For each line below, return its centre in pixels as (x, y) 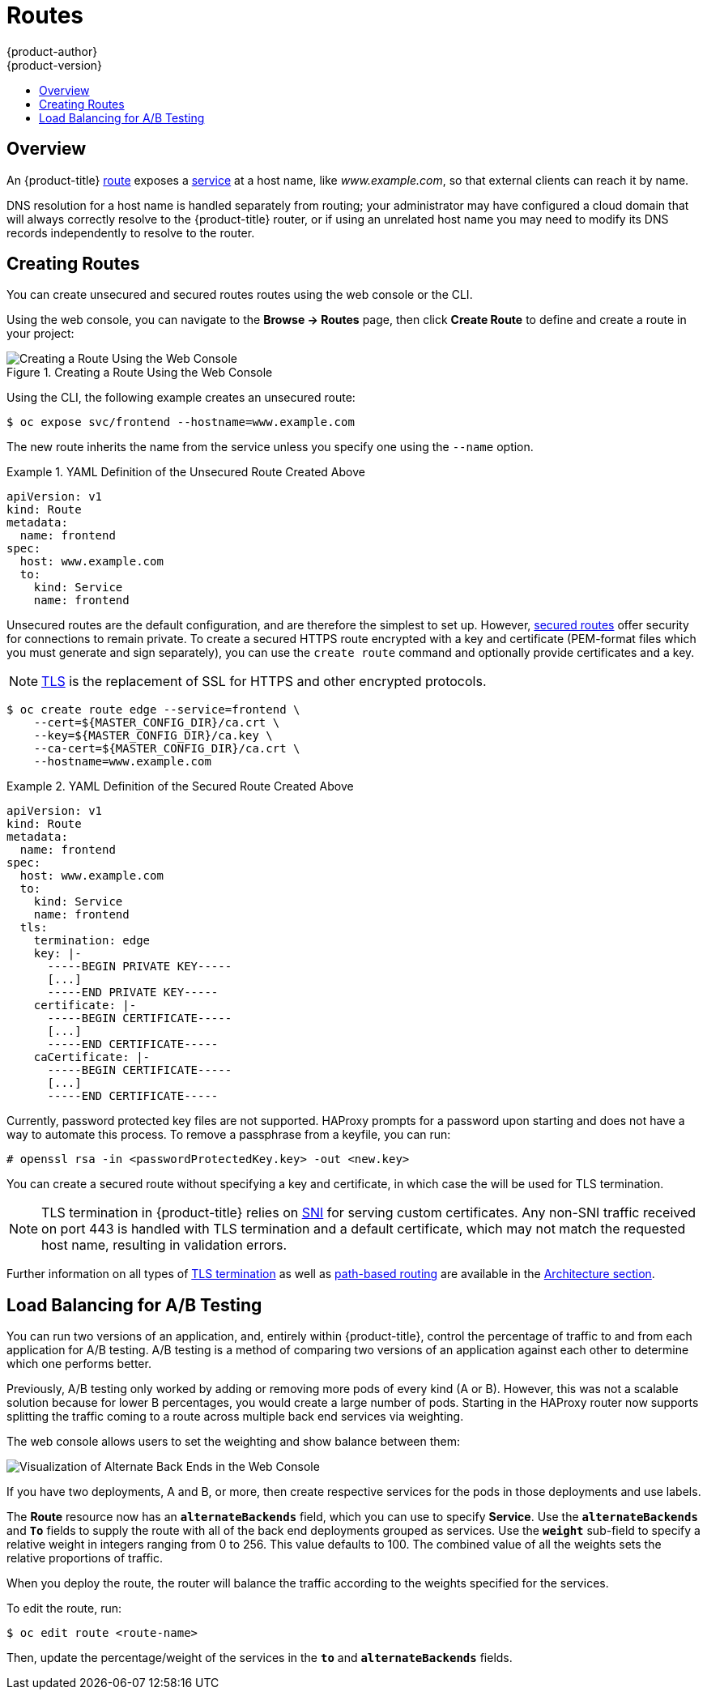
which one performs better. (79, 1364)
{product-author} (52, 51)
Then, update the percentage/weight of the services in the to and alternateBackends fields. (260, 1658)
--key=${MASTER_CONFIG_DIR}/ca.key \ (153, 736)
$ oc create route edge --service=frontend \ (153, 710)
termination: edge (92, 941)
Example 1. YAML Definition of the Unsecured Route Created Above (186, 472)
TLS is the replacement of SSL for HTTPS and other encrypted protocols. (264, 682)
